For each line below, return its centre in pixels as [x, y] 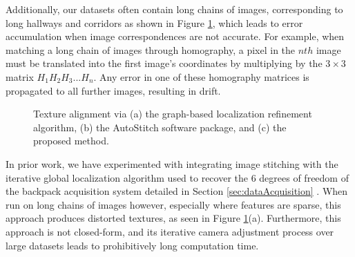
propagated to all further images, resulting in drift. [113, 90]
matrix [20, 76]
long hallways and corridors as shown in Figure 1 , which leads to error [154, 22]
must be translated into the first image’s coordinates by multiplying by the [164, 63]
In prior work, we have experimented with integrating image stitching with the [172, 163]
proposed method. [71, 141]
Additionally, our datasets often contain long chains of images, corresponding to [174, 9]
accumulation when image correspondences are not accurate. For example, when [175, 36]
